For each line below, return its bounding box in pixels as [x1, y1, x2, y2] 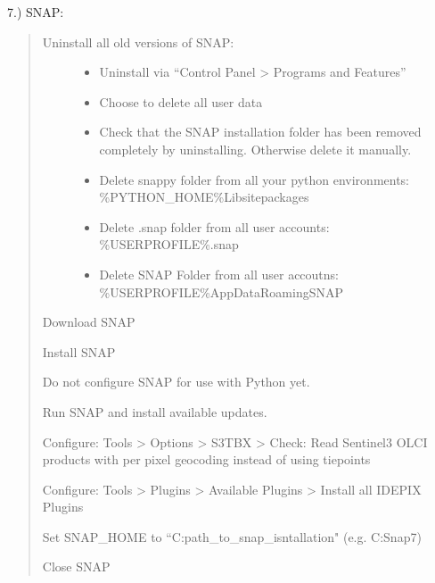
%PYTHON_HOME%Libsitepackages [99, 187, 309, 206]
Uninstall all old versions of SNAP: [42, 32, 234, 51]
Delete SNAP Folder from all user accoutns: [99, 264, 340, 283]
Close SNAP [42, 557, 111, 576]
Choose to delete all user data [99, 92, 263, 111]
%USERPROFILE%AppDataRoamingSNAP [99, 282, 344, 301]
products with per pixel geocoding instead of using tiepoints [42, 450, 371, 469]
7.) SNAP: [7, 3, 64, 21]
